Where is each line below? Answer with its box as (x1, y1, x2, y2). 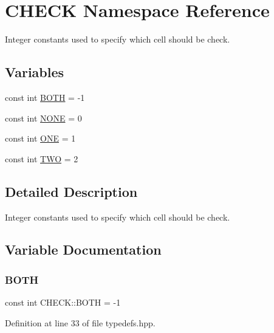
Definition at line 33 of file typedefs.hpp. (5, 316, 156, 329)
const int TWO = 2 (5, 152, 78, 165)
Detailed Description (5, 182, 138, 201)
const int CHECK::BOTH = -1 (5, 296, 121, 309)
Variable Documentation (5, 240, 162, 259)
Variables (5, 63, 64, 81)
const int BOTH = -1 (5, 91, 85, 103)
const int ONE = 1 (5, 132, 76, 145)
